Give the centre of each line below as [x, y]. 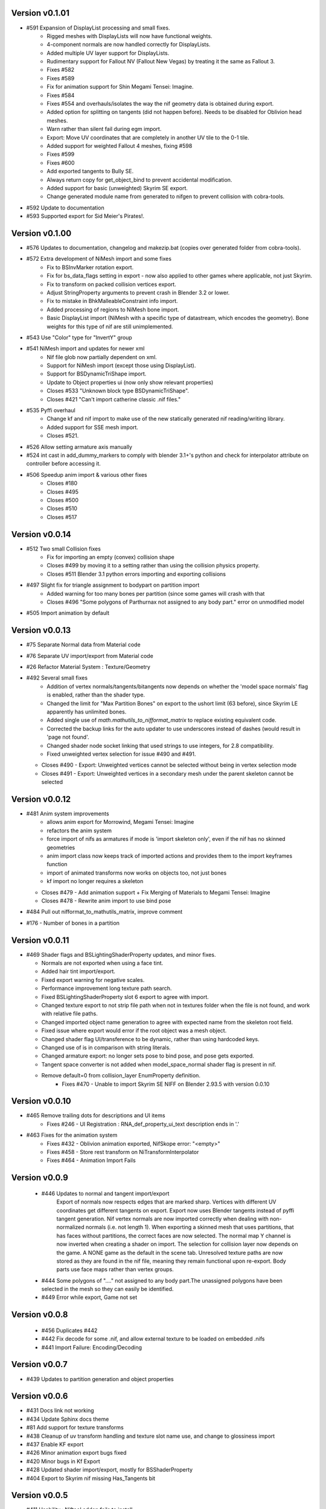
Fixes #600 [61, 162]
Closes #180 [62, 483]
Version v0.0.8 [40, 1315]
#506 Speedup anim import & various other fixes [87, 474]
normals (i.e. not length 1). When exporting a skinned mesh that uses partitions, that [190, 1227]
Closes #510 [62, 509]
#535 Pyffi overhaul [51, 410]
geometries [61, 847]
